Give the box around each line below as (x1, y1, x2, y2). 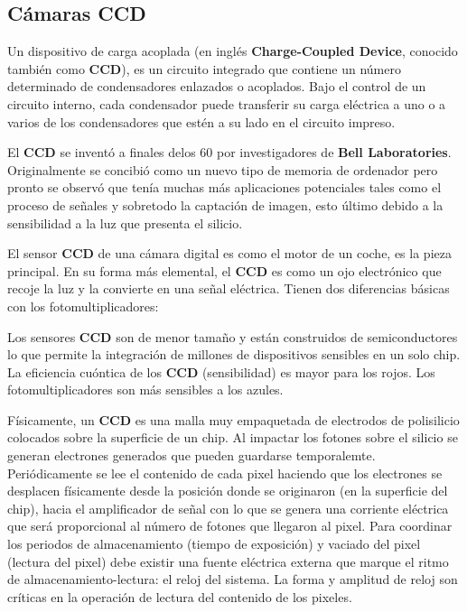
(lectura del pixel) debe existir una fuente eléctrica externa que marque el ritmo (7, 552, 449, 570)
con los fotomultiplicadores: (7, 296, 159, 315)
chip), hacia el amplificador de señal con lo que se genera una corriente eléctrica (7, 498, 449, 517)
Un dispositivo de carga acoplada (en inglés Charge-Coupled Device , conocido (7, 42, 458, 60)
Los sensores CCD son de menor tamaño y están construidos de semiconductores (7, 327, 458, 346)
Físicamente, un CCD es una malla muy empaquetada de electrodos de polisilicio (7, 410, 460, 429)
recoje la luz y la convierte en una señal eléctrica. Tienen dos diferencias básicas (7, 279, 450, 298)
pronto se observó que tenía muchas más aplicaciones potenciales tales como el (7, 178, 442, 197)
